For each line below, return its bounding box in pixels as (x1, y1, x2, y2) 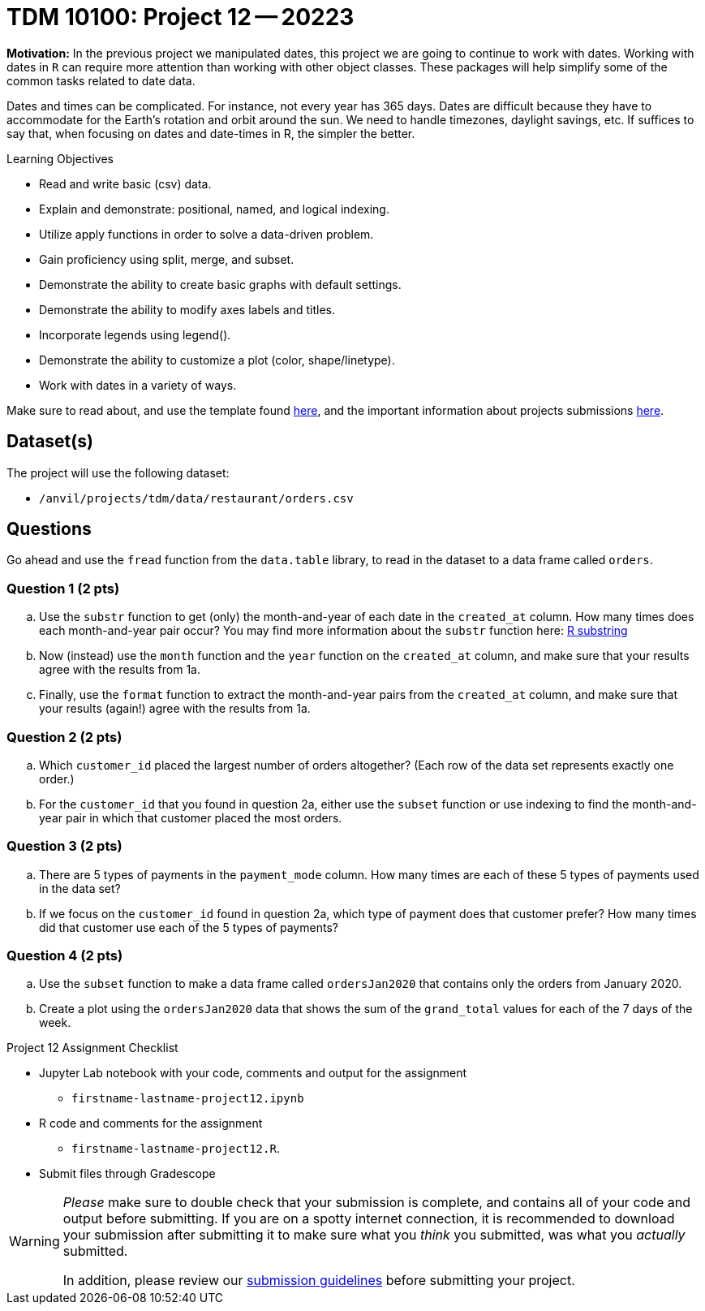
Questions (6, 519, 92, 540)
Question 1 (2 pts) (6, 580, 120, 597)
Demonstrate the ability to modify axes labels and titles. (39, 302, 335, 317)
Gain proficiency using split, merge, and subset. (39, 252, 294, 266)
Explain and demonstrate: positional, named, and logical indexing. (39, 201, 389, 216)
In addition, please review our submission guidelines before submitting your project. (62, 1272, 575, 1289)
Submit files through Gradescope (39, 1167, 216, 1181)
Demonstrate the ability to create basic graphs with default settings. (39, 277, 402, 291)
